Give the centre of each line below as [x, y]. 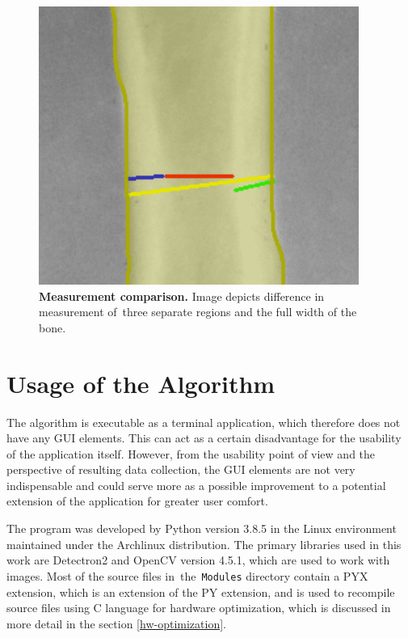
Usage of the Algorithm [141, 383]
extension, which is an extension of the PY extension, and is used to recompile [201, 592]
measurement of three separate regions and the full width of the [198, 312]
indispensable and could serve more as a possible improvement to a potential [196, 485]
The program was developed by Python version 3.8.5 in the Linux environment [202, 528]
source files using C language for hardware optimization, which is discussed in [199, 608]
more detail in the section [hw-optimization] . [116, 623]
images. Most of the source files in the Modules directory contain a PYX [187, 575]
